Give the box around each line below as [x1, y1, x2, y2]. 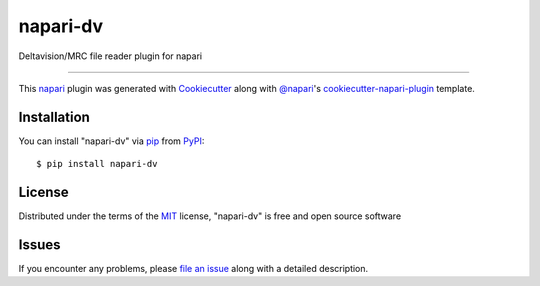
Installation [18, 108, 90, 125]
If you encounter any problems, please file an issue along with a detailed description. [18, 263, 369, 275]
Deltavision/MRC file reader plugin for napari [18, 50, 203, 62]
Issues [18, 236, 61, 253]
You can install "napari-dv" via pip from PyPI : [18, 135, 205, 147]
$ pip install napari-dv [36, 158, 158, 170]
